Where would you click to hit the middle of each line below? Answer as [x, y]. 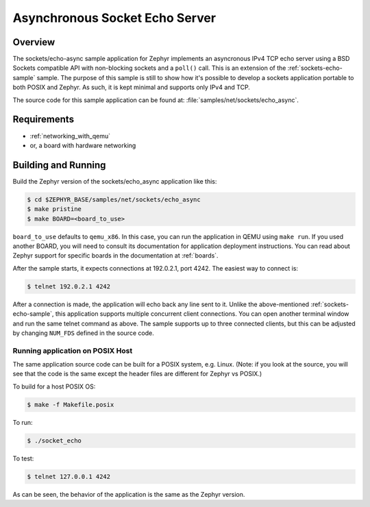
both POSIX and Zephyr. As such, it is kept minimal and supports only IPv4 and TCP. [131, 87]
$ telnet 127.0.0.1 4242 [69, 477]
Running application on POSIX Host [73, 351]
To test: [23, 458]
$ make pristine [54, 209]
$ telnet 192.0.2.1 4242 [69, 286]
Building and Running [59, 165]
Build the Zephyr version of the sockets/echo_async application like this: [115, 181]
